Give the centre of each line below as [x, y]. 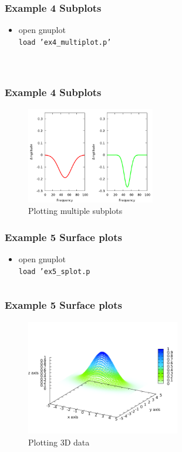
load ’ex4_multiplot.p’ [65, 42]
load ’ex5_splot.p [54, 271]
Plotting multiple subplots [75, 211]
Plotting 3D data [59, 442]
